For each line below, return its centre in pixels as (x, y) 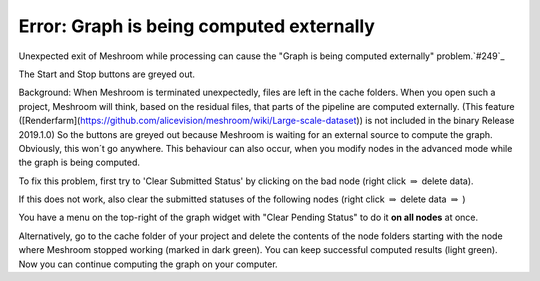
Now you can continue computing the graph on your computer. (148, 264)
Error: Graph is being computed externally (196, 26)
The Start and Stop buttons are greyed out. (106, 74)
